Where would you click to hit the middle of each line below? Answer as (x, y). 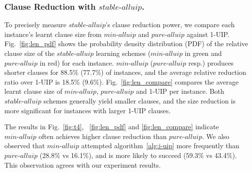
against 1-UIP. (208, 34)
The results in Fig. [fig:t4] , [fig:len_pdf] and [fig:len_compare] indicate (112, 127)
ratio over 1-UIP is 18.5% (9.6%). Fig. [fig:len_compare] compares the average (122, 81)
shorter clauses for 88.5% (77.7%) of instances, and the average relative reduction (125, 72)
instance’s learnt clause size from (53, 34)
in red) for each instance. (77, 62)
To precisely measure (35, 25)
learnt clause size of (34, 91)
